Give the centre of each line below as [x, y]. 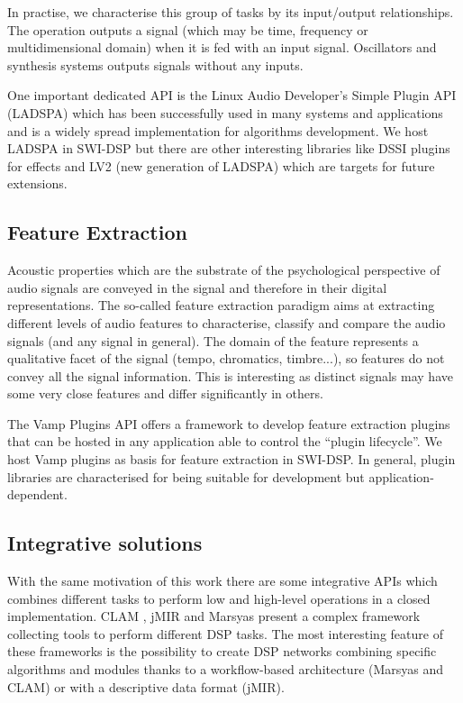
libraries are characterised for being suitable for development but [186, 476]
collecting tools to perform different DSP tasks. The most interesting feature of [225, 633]
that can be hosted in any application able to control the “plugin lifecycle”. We [225, 441]
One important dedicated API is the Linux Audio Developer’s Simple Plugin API [232, 95]
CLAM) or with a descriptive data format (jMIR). [146, 686]
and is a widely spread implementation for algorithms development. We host [218, 130]
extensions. [37, 183]
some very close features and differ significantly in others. [165, 393]
